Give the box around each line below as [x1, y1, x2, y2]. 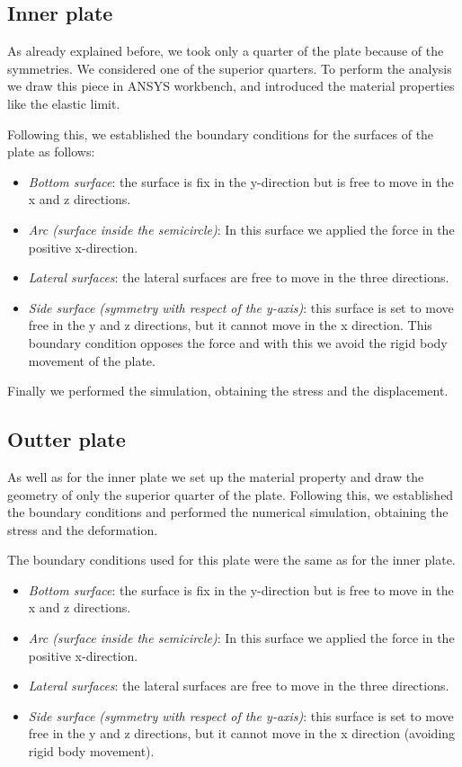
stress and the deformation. [7, 520, 158, 539]
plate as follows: [7, 142, 95, 161]
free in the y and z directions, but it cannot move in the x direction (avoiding [28, 724, 456, 743]
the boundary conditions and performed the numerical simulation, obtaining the [7, 503, 449, 522]
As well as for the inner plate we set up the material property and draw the [7, 467, 424, 486]
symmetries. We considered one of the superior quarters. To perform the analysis [7, 58, 452, 77]
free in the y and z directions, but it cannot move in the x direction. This [28, 316, 432, 334]
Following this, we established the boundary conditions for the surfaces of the [7, 124, 434, 143]
